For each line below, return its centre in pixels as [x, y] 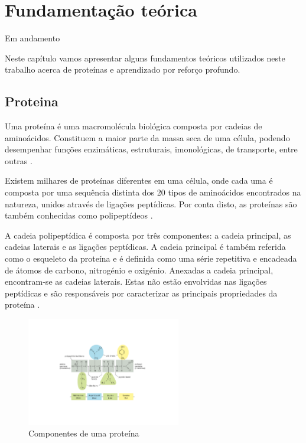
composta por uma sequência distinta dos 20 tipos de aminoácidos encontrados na [153, 192]
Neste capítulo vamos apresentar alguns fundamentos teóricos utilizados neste [145, 58]
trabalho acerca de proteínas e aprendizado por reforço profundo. [123, 69]
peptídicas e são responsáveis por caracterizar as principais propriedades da [141, 293]
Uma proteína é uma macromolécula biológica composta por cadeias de [134, 126]
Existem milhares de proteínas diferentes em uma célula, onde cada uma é [139, 180]
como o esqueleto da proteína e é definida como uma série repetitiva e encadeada [151, 258]
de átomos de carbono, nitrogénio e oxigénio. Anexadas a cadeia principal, [139, 270]
